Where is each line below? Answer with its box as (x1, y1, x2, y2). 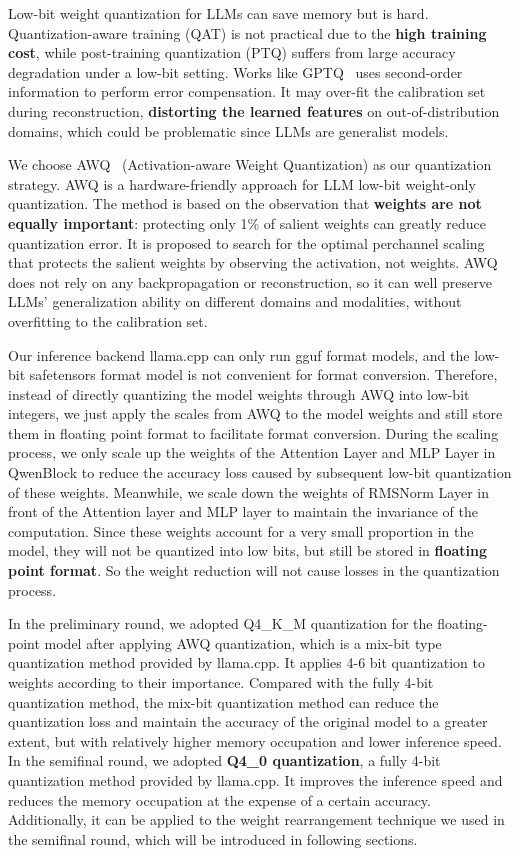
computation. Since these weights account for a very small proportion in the (8, 520, 474, 541)
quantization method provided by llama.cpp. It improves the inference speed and (8, 769, 503, 790)
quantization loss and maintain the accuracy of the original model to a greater (8, 711, 488, 732)
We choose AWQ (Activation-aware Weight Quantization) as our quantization (8, 154, 492, 175)
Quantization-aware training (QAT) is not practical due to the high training (8, 22, 487, 43)
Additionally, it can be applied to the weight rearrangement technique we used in (8, 809, 505, 830)
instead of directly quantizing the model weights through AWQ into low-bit (8, 383, 470, 404)
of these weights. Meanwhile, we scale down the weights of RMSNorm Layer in (8, 481, 489, 502)
